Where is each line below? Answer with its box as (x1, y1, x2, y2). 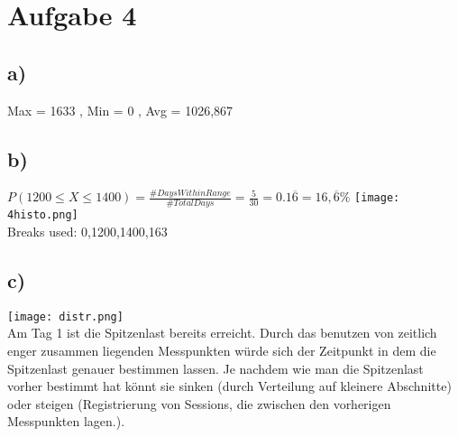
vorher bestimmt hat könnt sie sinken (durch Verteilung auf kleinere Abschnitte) (7, 377, 452, 395)
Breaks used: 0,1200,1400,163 (7, 221, 168, 240)
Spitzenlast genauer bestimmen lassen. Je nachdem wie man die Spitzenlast (7, 358, 424, 377)
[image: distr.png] (7, 310, 124, 323)
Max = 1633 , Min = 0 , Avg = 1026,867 (7, 100, 234, 119)
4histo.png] (7, 209, 78, 222)
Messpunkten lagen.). (7, 412, 125, 431)
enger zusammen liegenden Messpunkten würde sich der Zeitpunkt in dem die (7, 340, 436, 359)
